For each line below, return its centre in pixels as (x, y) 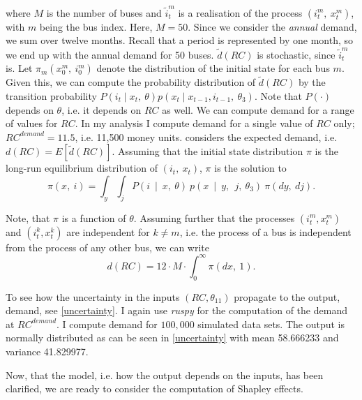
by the (312, 82)
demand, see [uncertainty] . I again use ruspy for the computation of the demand (176, 310)
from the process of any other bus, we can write (108, 247)
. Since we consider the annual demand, (272, 26)
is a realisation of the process (240, 12)
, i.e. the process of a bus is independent (265, 231)
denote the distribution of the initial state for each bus (213, 68)
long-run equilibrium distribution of (82, 168)
